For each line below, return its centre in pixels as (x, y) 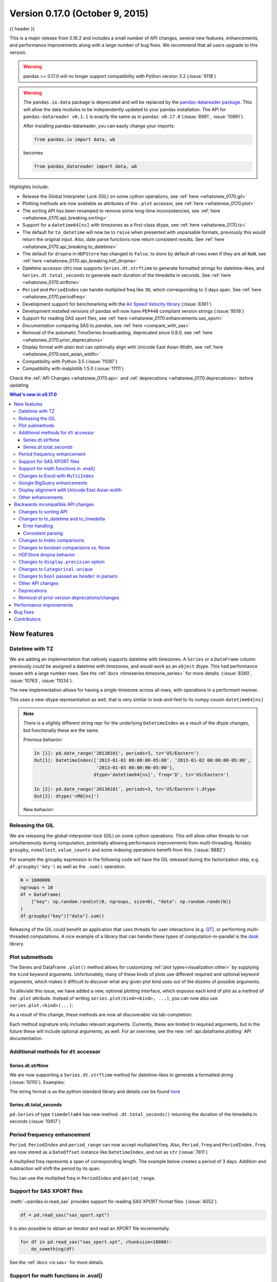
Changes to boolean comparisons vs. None (64, 547)
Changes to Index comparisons (52, 540)
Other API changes (38, 583)
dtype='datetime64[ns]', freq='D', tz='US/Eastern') (161, 775)
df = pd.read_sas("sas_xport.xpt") (65, 1215)
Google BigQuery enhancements (53, 483)
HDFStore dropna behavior (47, 554)
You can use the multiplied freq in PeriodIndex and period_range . (83, 1178)
